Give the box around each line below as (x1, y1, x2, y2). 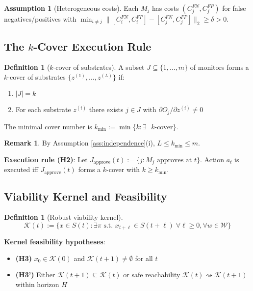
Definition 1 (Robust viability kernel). (4, 212, 123, 222)
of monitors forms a (190, 62, 249, 72)
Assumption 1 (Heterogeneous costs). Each (4, 3, 139, 13)
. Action (200, 154, 225, 165)
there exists (89, 104, 124, 115)
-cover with (106, 164, 140, 175)
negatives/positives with (4, 14, 76, 24)
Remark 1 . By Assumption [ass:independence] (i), (4, 138, 155, 148)
